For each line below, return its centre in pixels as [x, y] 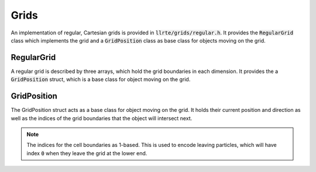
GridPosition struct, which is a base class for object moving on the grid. [101, 79]
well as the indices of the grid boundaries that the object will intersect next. [102, 118]
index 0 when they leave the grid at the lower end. [87, 153]
